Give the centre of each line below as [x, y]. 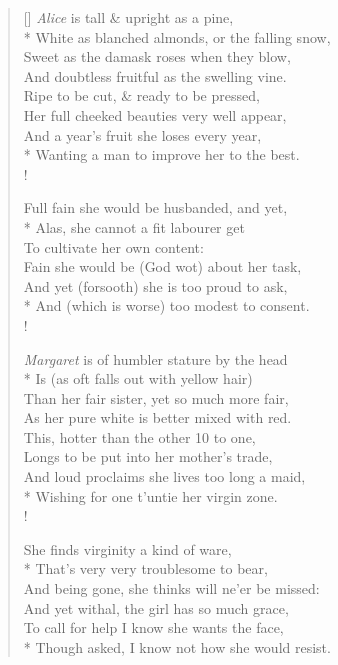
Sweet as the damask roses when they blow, [157, 56]
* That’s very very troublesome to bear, [145, 568]
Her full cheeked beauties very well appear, [155, 114]
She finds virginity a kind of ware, [127, 548]
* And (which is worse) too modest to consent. [166, 305]
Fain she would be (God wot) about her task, [162, 266]
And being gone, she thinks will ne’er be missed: [171, 588]
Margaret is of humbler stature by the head [155, 358]
